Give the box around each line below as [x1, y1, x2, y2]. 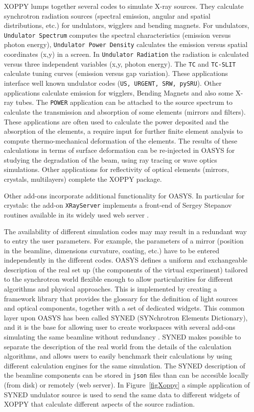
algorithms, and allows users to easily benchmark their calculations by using [4, 351, 232, 361]
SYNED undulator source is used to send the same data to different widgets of [4, 389, 240, 399]
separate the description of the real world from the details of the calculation [4, 341, 231, 351]
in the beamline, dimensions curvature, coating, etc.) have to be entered [4, 245, 220, 255]
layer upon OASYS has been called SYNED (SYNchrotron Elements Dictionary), [4, 312, 248, 322]
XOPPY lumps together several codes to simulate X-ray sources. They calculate [4, 1, 244, 11]
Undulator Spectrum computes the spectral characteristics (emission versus [4, 29, 231, 40]
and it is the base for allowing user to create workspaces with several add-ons [4, 322, 235, 332]
